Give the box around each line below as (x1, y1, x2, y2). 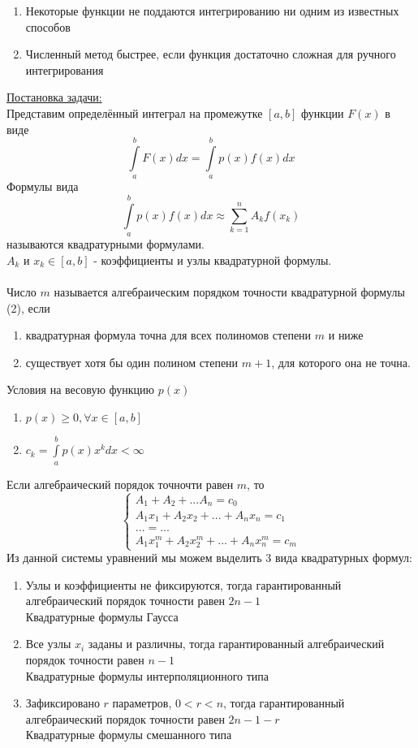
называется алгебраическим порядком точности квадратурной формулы (54, 283, 405, 300)
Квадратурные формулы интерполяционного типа (25, 667, 269, 684)
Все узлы (25, 635, 71, 652)
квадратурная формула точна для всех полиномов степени (25, 326, 312, 344)
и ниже (328, 326, 364, 344)
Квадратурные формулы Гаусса (25, 607, 179, 625)
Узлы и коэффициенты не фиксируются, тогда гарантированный (25, 576, 342, 593)
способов (25, 18, 71, 35)
